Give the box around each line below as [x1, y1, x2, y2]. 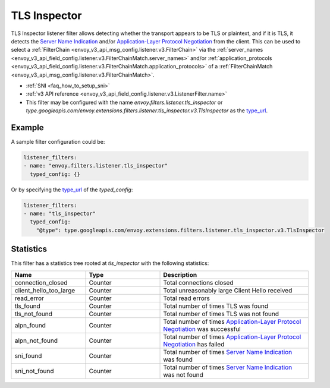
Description [163, 270, 197, 279]
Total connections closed [163, 278, 234, 286]
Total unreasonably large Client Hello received [163, 286, 293, 294]
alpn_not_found [14, 336, 58, 345]
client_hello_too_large [14, 286, 76, 294]
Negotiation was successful [163, 324, 241, 333]
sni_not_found [14, 367, 54, 375]
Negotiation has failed [163, 340, 225, 348]
